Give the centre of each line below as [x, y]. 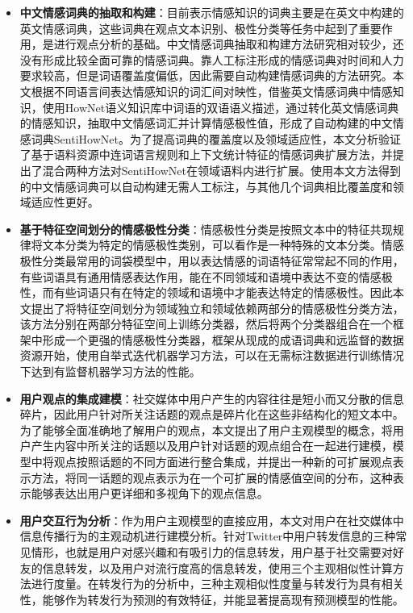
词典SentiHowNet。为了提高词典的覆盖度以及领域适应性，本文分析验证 [216, 138]
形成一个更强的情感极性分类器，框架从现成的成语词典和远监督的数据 [223, 339]
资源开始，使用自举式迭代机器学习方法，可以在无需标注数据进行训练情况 [212, 355]
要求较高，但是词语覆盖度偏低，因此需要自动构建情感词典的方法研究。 [206, 75]
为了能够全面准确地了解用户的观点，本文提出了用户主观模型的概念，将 [206, 430]
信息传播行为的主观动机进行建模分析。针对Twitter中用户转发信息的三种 [208, 536]
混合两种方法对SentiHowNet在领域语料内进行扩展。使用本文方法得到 [221, 170]
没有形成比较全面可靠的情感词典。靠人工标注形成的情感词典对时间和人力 [212, 59]
